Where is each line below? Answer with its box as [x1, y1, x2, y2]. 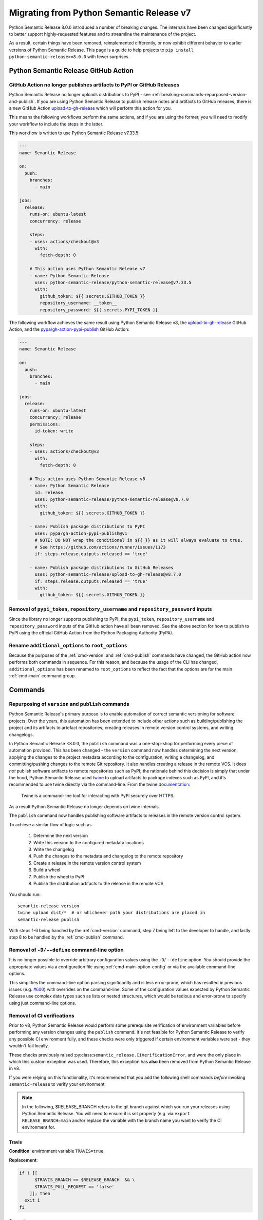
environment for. [22, 1124, 56, 1130]
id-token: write [35, 428, 74, 434]
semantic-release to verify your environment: [9, 1081, 106, 1087]
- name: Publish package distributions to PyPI [29, 524, 146, 529]
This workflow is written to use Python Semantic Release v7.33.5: [9, 130, 140, 136]
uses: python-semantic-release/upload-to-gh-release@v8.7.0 [35, 571, 181, 577]
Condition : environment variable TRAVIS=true [9, 1148, 104, 1154]
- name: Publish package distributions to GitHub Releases [29, 565, 174, 570]
